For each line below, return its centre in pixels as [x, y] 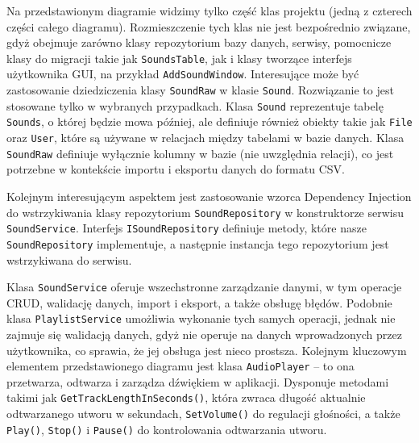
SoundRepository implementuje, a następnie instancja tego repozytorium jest [198, 243]
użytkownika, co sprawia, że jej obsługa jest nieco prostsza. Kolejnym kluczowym [207, 350]
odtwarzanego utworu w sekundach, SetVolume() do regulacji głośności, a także [203, 414]
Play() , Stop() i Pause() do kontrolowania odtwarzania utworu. [167, 429]
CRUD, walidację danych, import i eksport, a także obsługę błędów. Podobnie [199, 302]
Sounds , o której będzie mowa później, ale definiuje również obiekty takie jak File [209, 121]
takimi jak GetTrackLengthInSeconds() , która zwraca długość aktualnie [186, 397]
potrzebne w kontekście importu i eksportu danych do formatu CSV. [176, 169]
